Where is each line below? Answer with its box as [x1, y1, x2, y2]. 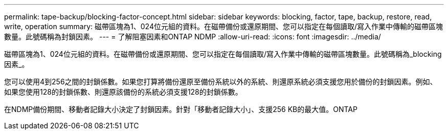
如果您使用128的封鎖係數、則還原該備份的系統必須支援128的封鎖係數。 [4, 87, 242, 96]
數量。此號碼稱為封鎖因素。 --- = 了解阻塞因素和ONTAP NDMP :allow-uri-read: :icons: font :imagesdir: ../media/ [4, 32, 381, 41]
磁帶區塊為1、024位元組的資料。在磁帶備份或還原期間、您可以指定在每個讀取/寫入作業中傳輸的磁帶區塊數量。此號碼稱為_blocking [4, 50, 442, 58]
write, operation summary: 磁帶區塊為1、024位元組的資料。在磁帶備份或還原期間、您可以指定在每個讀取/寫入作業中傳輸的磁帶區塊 [4, 22, 443, 31]
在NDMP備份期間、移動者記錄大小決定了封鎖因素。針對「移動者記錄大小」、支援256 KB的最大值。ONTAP [4, 105, 357, 114]
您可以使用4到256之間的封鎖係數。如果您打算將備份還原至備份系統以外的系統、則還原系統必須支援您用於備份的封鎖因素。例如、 [4, 77, 437, 86]
